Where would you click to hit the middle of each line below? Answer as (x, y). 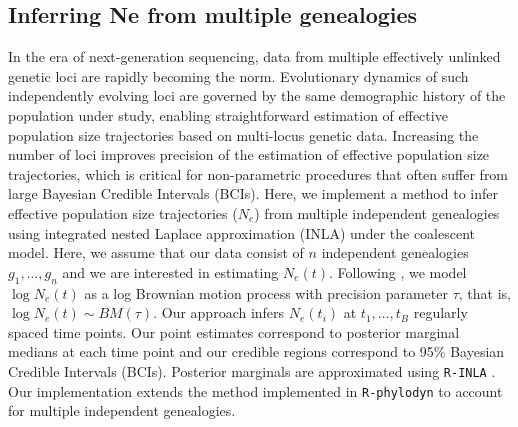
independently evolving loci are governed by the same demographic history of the (257, 95)
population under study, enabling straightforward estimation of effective (228, 114)
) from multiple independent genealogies (377, 212)
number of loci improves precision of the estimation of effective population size (249, 154)
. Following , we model (398, 271)
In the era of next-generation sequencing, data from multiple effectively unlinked (254, 56)
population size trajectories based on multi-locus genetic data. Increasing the (243, 134)
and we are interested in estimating (170, 271)
